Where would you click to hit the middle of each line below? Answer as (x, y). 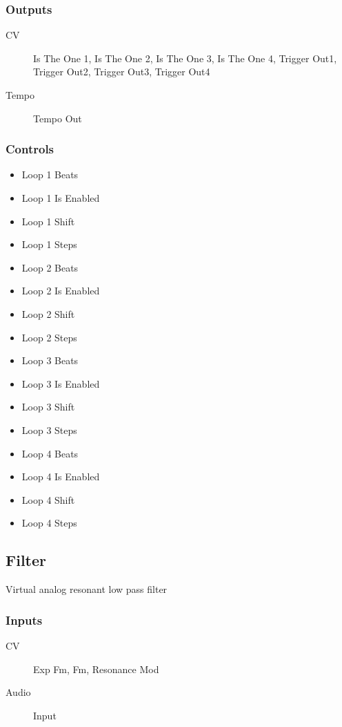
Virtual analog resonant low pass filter (87, 589)
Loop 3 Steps (49, 429)
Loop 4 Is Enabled (61, 476)
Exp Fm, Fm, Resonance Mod (96, 669)
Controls (30, 149)
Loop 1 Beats (50, 174)
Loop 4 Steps (49, 523)
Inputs (24, 620)
